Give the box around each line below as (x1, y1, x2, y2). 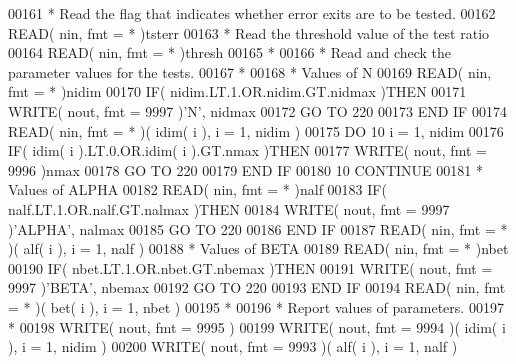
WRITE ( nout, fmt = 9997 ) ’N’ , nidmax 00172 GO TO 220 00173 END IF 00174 (8, 100, 507, 121)
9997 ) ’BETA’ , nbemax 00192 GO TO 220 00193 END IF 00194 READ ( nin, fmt (8, 277, 506, 298)
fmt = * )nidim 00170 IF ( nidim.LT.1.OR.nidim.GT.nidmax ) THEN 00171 (8, 81, 467, 102)
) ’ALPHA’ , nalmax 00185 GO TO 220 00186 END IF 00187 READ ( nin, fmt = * (8, 218, 508, 239)
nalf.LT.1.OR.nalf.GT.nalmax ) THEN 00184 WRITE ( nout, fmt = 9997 (8, 198, 450, 219)
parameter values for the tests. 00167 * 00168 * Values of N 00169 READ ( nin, (8, 61, 492, 82)
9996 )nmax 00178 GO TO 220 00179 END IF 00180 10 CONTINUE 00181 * (8, 159, 483, 180)
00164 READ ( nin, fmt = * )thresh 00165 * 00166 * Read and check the (8, 42, 452, 63)
